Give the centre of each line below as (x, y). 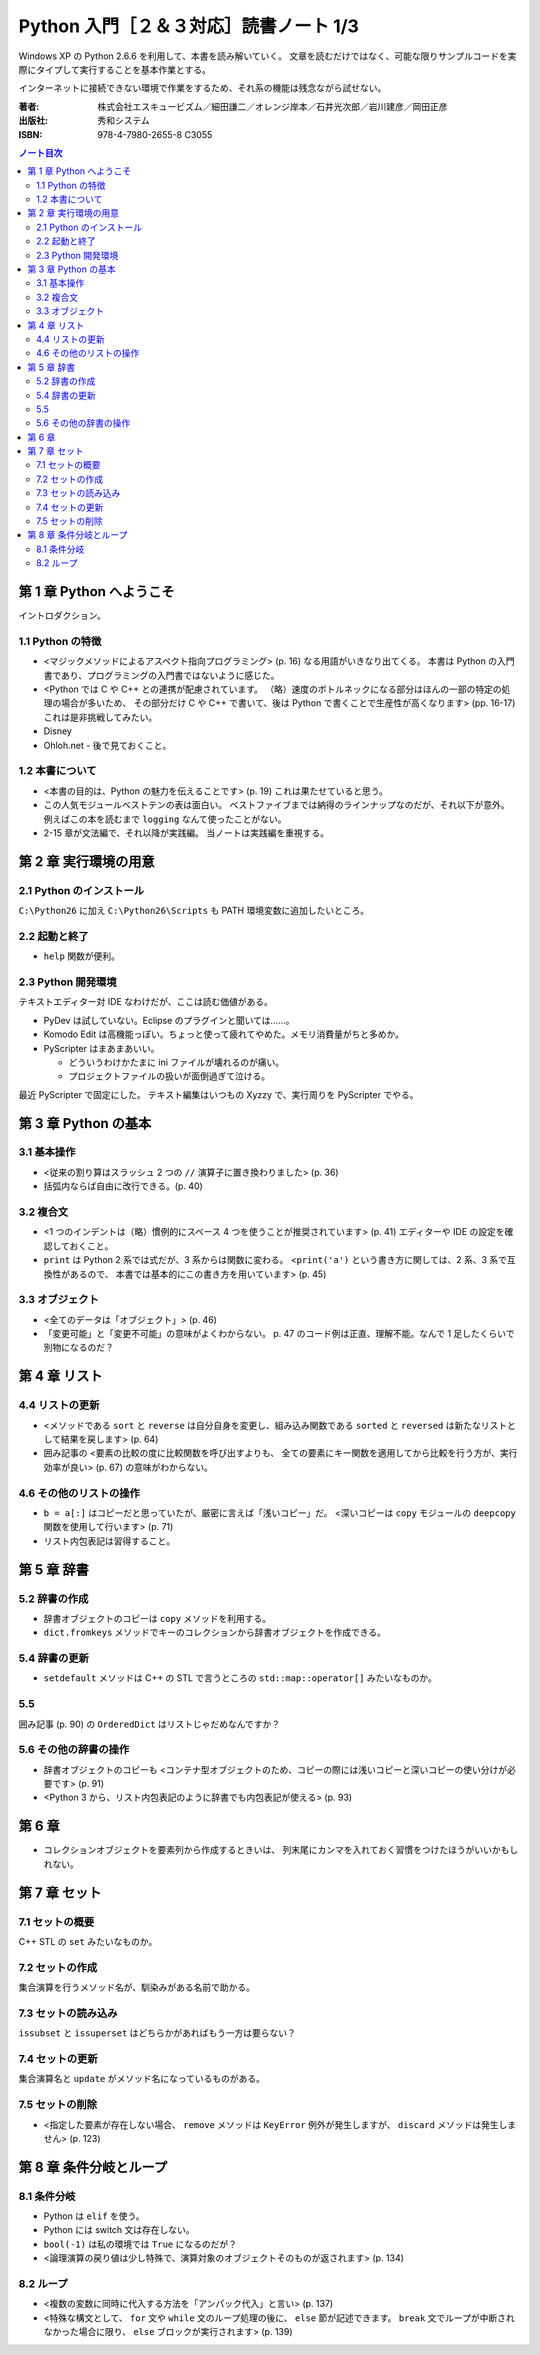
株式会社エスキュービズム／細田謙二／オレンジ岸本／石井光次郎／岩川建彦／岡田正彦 (272, 106)
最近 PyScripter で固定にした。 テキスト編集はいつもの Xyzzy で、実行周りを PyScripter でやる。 (218, 1094)
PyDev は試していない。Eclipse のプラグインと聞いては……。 (169, 1020)
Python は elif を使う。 (94, 2216)
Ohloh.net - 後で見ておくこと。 (107, 745)
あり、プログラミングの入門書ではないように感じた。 (170, 675)
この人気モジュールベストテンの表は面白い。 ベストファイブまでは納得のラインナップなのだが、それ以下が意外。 (276, 805)
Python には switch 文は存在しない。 (119, 2230)
